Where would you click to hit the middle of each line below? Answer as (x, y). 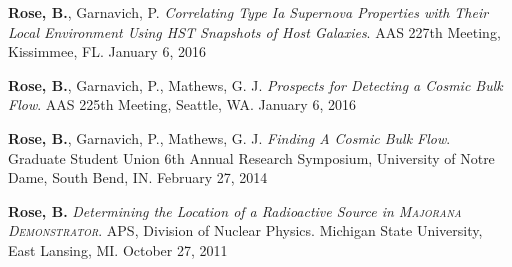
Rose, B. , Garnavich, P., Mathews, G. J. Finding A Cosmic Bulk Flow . (229, 137)
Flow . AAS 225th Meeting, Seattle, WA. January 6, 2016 (182, 104)
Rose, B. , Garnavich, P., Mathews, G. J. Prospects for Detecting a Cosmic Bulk (255, 84)
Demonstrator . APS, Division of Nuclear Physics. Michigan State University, (245, 230)
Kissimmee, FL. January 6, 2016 (107, 51)
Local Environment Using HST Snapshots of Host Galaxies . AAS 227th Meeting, (254, 31)
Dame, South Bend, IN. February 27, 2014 (138, 177)
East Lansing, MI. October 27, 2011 (118, 249)
